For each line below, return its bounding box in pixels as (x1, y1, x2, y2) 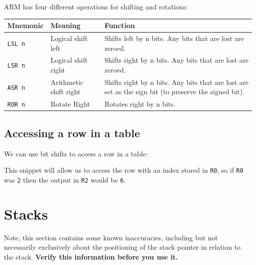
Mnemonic (7, 20, 44, 31)
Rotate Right (50, 99, 90, 109)
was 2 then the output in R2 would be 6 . (4, 174, 126, 185)
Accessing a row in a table (4, 125, 140, 140)
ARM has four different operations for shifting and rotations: (4, 1, 188, 11)
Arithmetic (50, 76, 84, 87)
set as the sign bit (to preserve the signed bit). (104, 86, 245, 97)
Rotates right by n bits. (104, 99, 176, 109)
